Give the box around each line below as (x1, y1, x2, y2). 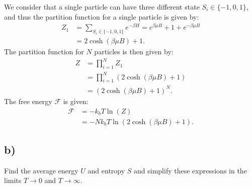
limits (4, 175, 22, 185)
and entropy (88, 165, 125, 175)
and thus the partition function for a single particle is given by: (4, 11, 199, 22)
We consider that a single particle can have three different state (4, 2, 200, 12)
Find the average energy (4, 165, 78, 175)
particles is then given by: (94, 46, 174, 57)
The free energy (4, 96, 52, 106)
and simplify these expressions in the (134, 165, 247, 175)
